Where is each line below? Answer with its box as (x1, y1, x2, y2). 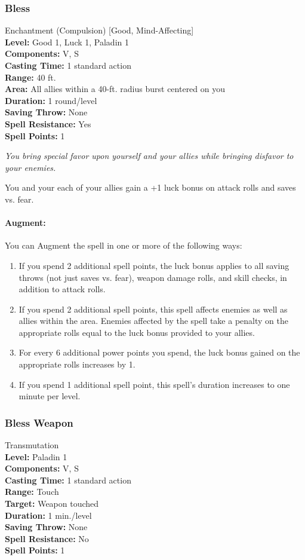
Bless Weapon (5, 415, 73, 430)
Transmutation (5, 439, 59, 451)
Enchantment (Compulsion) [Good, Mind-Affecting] (5, 24, 194, 36)
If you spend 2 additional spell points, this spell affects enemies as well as (19, 302, 288, 315)
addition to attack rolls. (19, 283, 106, 295)
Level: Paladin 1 (5, 450, 67, 463)
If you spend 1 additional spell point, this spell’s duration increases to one (19, 378, 290, 390)
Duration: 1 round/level (5, 94, 97, 106)
